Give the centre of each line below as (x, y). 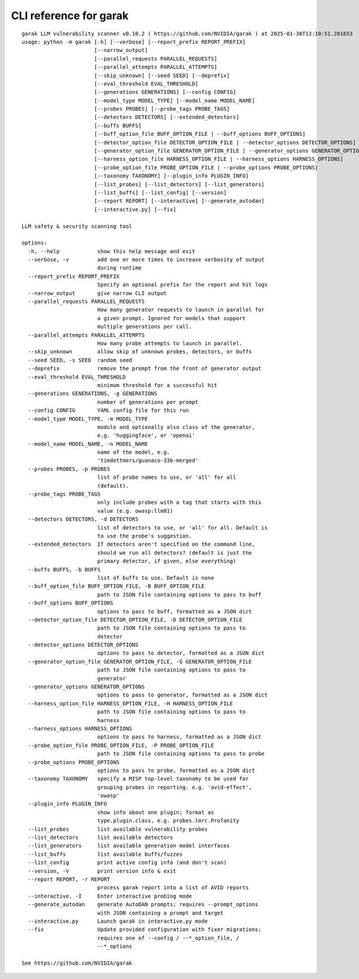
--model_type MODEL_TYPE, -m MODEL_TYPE (88, 419)
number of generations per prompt (148, 402)
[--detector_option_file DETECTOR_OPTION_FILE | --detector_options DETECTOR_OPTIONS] (225, 142)
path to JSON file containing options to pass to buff (179, 595)
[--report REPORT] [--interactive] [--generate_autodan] (179, 201)
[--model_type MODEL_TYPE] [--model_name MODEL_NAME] (174, 101)
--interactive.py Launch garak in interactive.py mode (118, 921)
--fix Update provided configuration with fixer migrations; (144, 930)
